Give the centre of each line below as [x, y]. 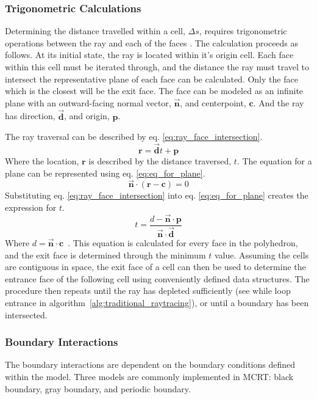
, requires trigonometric [243, 31]
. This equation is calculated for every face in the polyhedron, [183, 242]
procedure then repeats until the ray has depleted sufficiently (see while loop [148, 291]
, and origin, [87, 116]
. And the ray [279, 102]
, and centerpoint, [213, 102]
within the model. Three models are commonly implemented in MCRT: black [149, 376]
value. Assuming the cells [262, 254]
